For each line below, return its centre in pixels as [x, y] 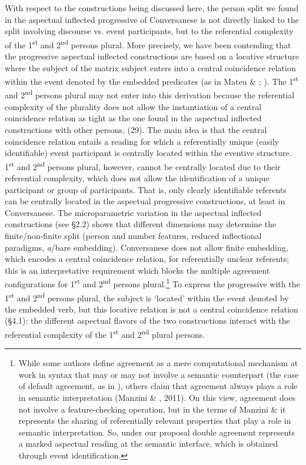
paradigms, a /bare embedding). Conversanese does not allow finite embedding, [147, 247]
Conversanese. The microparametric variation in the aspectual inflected [133, 212]
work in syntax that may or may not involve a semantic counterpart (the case [159, 374]
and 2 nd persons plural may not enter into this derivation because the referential [150, 94]
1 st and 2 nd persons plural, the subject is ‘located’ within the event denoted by [147, 297]
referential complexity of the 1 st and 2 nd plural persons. [105, 333]
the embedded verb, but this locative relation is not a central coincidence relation [152, 309]
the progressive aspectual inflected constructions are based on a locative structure [152, 56]
